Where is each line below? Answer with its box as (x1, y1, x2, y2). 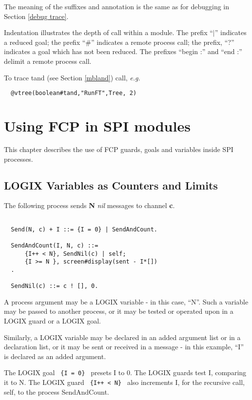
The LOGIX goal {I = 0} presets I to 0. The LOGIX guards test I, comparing (4, 367, 247, 378)
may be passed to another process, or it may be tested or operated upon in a (4, 306, 233, 316)
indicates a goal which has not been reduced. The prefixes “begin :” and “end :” (4, 46, 242, 57)
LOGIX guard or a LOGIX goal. (4, 316, 101, 326)
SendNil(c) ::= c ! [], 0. (11, 283, 98, 290)
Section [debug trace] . (4, 11, 69, 21)
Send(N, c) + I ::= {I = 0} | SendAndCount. (11, 226, 157, 233)
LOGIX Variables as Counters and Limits (4, 177, 218, 192)
